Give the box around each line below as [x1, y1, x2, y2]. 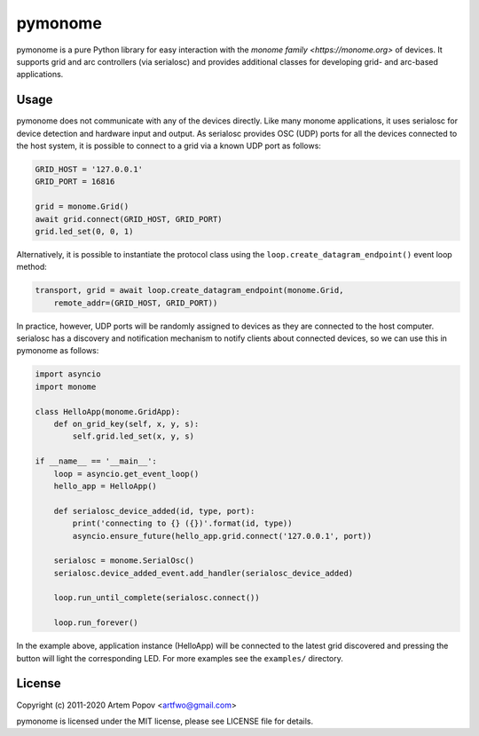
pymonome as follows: [16, 345, 99, 356]
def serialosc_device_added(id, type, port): [53, 506, 255, 516]
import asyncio [35, 369, 101, 379]
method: [16, 262, 48, 273]
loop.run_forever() [53, 618, 139, 628]
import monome [35, 382, 97, 392]
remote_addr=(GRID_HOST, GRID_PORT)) [53, 297, 218, 308]
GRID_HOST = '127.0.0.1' [35, 164, 144, 174]
